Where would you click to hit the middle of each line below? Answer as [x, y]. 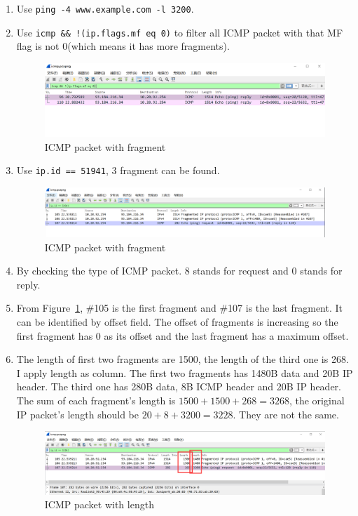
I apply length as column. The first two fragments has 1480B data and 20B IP [185, 372]
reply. [28, 284]
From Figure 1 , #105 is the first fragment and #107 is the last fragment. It [180, 308]
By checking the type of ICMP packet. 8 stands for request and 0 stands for [179, 271]
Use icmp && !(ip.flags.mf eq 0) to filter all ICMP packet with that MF [180, 32]
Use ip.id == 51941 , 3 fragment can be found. [118, 170]
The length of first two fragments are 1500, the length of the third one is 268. [183, 359]
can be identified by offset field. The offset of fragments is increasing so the [177, 321]
